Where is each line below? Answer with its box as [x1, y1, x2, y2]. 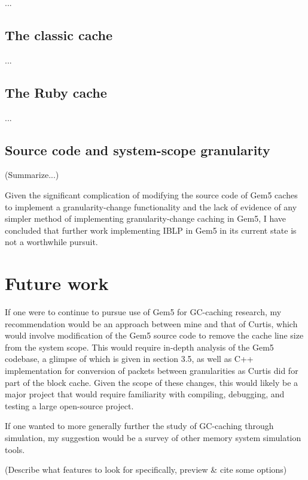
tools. [5, 443, 25, 455]
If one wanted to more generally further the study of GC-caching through [5, 419, 274, 432]
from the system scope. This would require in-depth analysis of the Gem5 [5, 340, 274, 353]
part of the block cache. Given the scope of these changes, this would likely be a [5, 376, 298, 388]
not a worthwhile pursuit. [5, 236, 98, 248]
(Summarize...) [5, 168, 59, 181]
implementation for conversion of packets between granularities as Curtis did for [5, 364, 298, 377]
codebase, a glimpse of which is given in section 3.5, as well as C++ [5, 352, 254, 365]
